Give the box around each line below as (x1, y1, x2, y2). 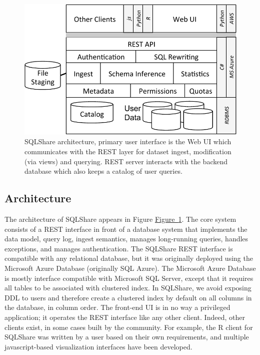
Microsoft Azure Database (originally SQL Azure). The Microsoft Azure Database (4, 262, 256, 273)
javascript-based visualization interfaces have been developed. (4, 341, 192, 351)
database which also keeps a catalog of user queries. (24, 166, 182, 176)
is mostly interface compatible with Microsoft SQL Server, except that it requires (4, 272, 253, 283)
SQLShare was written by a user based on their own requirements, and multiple (4, 331, 249, 342)
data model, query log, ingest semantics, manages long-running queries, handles (4, 233, 248, 244)
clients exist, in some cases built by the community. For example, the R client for (4, 321, 253, 332)
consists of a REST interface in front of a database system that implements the (4, 223, 247, 234)
